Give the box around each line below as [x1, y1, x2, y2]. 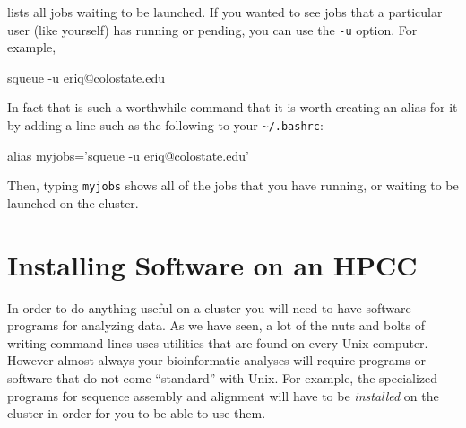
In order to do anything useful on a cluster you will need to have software [7, 298, 411, 317]
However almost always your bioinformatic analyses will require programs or [7, 351, 426, 370]
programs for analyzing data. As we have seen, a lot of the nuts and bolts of [7, 316, 425, 335]
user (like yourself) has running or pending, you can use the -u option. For [7, 20, 418, 39]
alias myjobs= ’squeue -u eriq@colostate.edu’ [7, 145, 249, 164]
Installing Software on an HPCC [7, 246, 418, 283]
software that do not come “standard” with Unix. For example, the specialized [7, 369, 438, 388]
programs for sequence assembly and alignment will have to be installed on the [7, 386, 439, 405]
